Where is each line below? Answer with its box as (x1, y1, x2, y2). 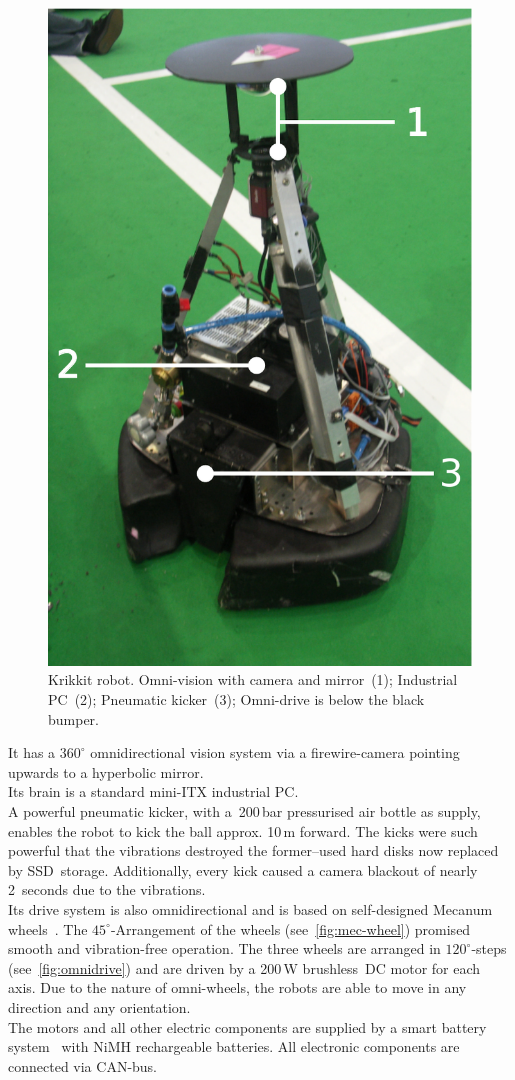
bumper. (48, 708, 100, 729)
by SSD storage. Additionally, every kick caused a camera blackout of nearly (8, 859, 478, 880)
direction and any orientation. (8, 996, 191, 1017)
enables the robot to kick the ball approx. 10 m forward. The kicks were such (8, 820, 478, 841)
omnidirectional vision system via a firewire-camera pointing (90, 742, 460, 763)
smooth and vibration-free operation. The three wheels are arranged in (8, 938, 441, 959)
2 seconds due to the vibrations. (8, 879, 206, 900)
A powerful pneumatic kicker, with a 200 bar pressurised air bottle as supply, (8, 800, 481, 821)
